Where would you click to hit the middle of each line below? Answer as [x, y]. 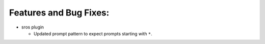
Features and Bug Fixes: [59, 13]
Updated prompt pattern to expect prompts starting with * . [93, 33]
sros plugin [33, 27]
